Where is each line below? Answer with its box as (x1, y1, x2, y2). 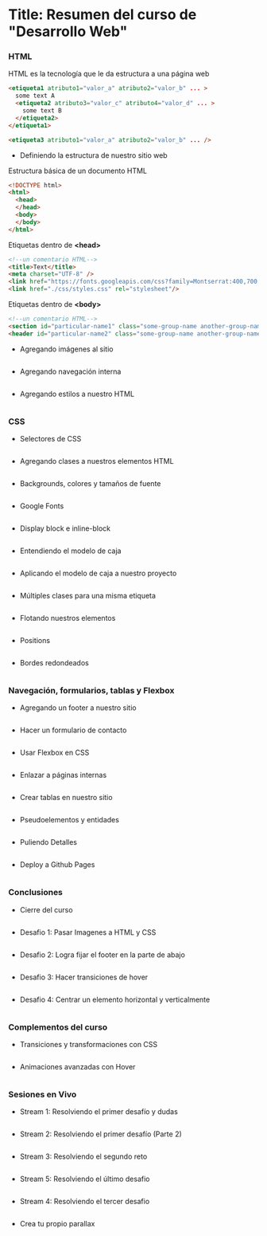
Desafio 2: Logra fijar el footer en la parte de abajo (19, 950, 185, 959)
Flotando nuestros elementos (19, 614, 116, 623)
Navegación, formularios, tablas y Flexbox (8, 685, 175, 696)
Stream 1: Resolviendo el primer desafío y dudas (19, 1107, 179, 1116)
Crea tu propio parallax (19, 1219, 95, 1229)
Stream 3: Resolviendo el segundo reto (19, 1152, 148, 1161)
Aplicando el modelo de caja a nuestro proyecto (19, 568, 177, 579)
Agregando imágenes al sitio (19, 344, 114, 354)
